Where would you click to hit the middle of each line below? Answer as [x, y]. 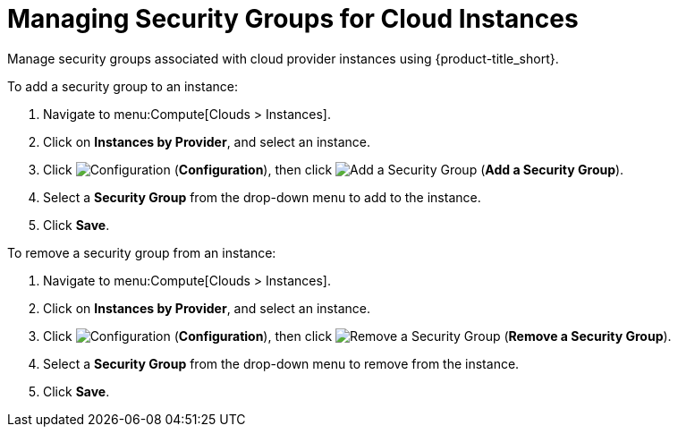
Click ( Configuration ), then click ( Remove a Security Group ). [357, 336]
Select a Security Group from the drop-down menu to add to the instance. [262, 197]
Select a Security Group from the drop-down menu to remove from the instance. [281, 363]
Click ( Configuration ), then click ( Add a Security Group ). [334, 169]
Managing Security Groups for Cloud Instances [293, 19]
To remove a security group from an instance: [142, 252]
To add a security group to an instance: [123, 86]
